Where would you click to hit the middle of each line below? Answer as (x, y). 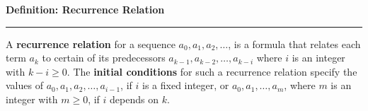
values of (24, 85)
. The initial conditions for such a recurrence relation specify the (212, 71)
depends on (134, 99)
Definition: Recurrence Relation (85, 9)
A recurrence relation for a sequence (91, 43)
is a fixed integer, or (186, 85)
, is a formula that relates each (294, 43)
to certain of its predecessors (104, 58)
